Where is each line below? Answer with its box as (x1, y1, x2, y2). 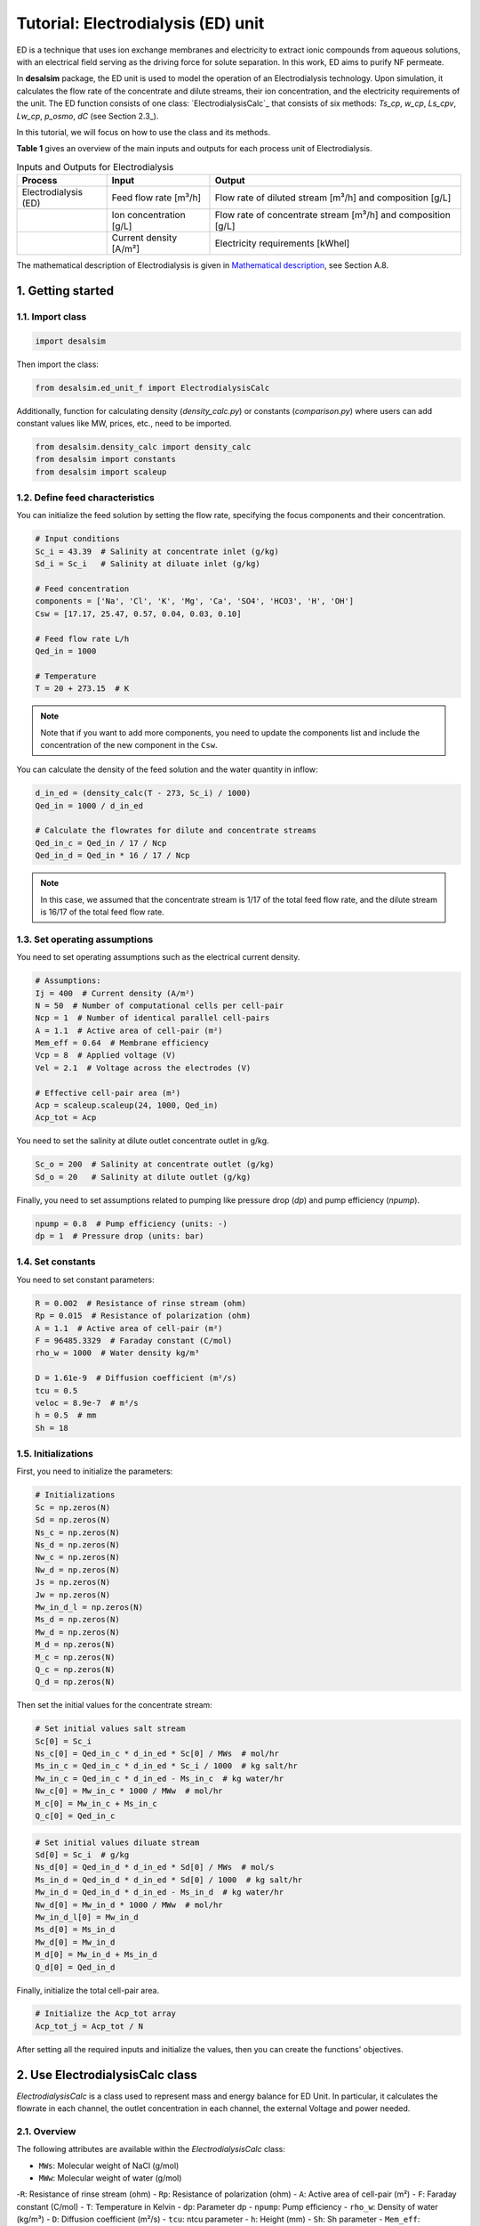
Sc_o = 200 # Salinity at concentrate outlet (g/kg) (35, 1159, 275, 1170)
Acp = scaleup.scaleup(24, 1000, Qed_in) (35, 1101, 219, 1110)
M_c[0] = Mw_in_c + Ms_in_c (35, 1799, 157, 1808)
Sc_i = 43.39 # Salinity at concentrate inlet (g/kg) (35, 546, 279, 556)
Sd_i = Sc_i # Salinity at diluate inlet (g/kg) (35, 559, 261, 569)
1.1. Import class (16, 310, 87, 322)
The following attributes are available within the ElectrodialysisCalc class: (16, 2144, 286, 2155)
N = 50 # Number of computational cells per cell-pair (35, 1000, 284, 1011)
